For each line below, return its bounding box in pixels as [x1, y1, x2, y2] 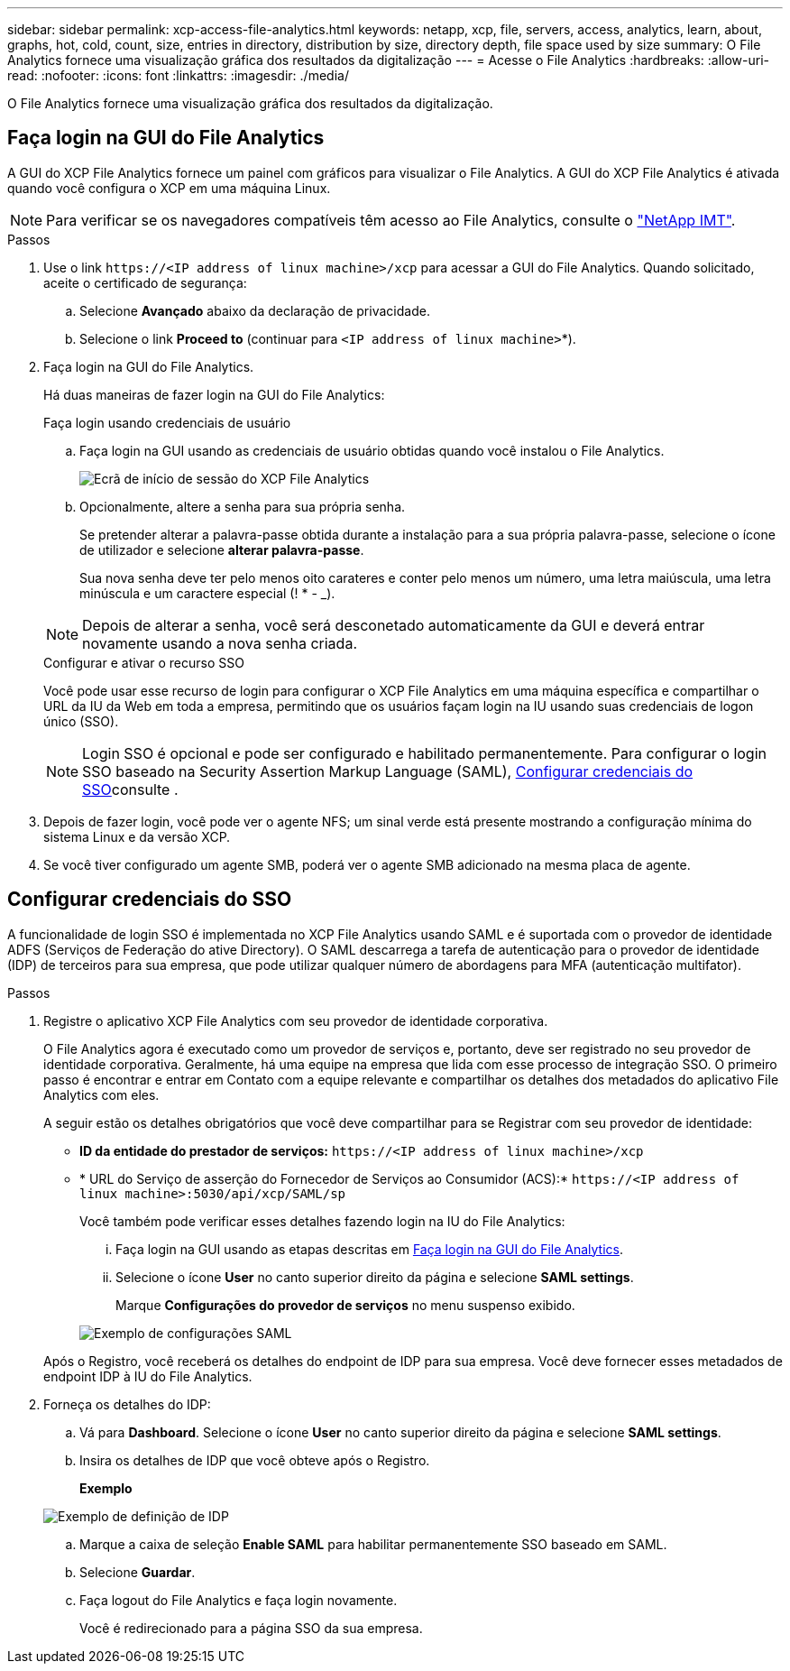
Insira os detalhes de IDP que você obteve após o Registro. [79, 1452, 430, 1468]
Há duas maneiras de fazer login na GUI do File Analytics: [43, 386, 385, 402]
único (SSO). [43, 713, 119, 729]
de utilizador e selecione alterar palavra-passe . [79, 541, 364, 558]
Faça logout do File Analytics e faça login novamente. [79, 1592, 398, 1608]
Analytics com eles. [43, 1086, 160, 1103]
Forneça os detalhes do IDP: [43, 1396, 211, 1412]
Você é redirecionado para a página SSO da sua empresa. [79, 1620, 423, 1636]
